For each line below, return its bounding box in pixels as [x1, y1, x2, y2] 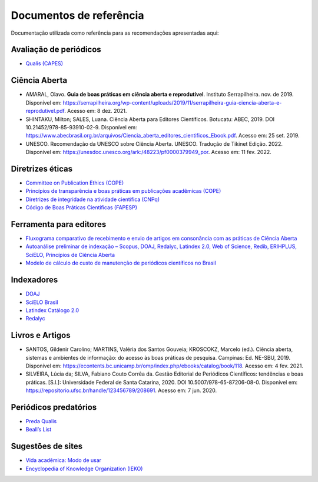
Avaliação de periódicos [11, 45, 101, 55]
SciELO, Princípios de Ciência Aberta [25, 251, 115, 258]
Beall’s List [25, 426, 52, 433]
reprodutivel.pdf [25, 108, 65, 115]
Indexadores [11, 275, 58, 285]
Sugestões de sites [11, 441, 82, 451]
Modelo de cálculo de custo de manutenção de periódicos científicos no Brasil [25, 259, 216, 267]
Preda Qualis [25, 418, 57, 425]
